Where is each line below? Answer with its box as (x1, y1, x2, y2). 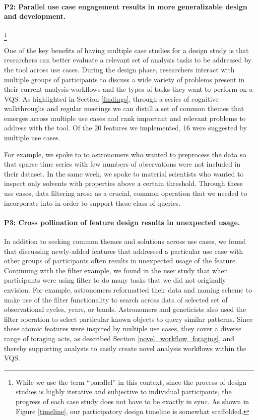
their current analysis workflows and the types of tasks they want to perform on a (4, 84, 253, 94)
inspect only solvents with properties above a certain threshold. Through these (4, 178, 243, 188)
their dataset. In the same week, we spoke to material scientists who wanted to (4, 168, 244, 179)
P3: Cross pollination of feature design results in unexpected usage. (4, 217, 240, 227)
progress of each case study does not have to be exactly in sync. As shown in (15, 396, 249, 406)
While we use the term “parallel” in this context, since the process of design (15, 376, 247, 387)
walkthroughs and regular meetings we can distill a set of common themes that (4, 103, 244, 114)
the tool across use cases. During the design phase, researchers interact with (4, 64, 235, 74)
